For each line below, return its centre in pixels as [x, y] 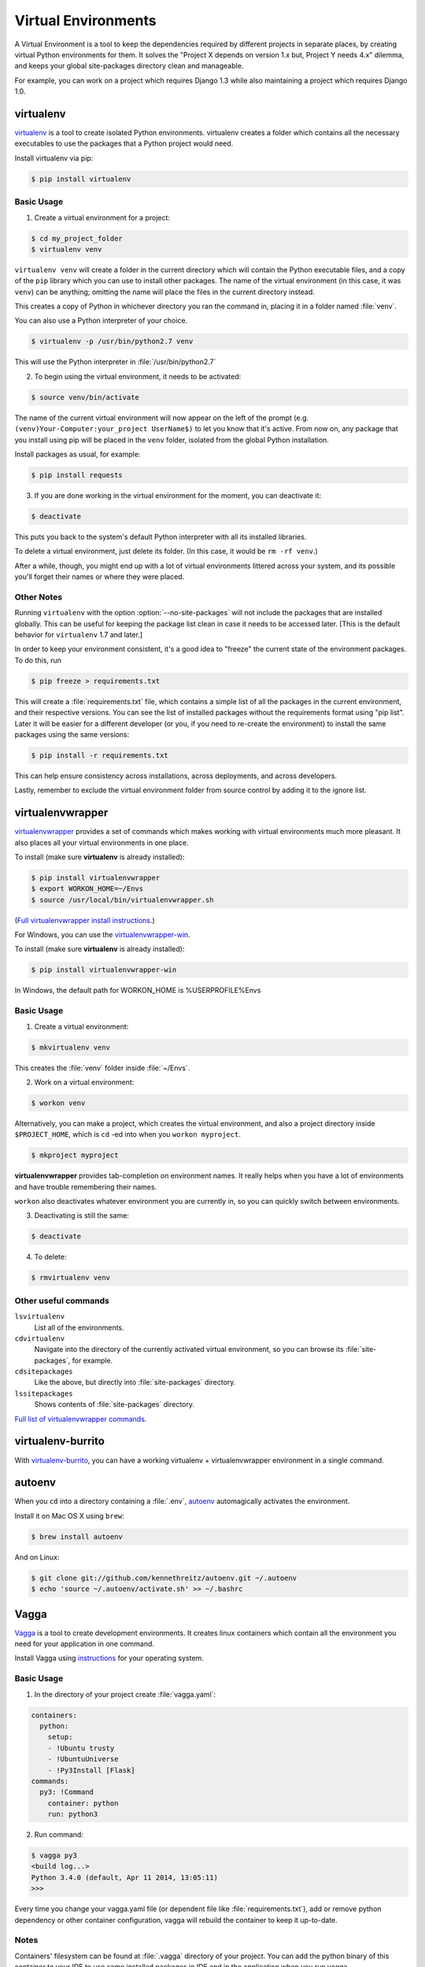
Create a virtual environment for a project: [102, 217]
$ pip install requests [77, 475]
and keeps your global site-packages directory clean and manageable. [129, 66]
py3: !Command [67, 1792]
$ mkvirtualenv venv [70, 1047]
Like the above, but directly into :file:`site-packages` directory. [135, 1382]
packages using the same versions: [72, 734]
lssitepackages [44, 1393]
